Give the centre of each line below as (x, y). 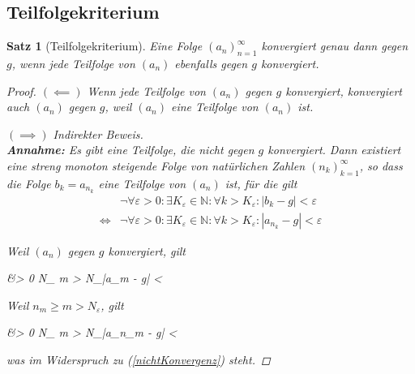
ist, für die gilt (261, 183)
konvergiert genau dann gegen (335, 46)
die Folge (29, 183)
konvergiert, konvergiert (344, 90)
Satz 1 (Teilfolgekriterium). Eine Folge (105, 46)
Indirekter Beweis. (98, 133)
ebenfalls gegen (211, 63)
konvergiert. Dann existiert (334, 150)
